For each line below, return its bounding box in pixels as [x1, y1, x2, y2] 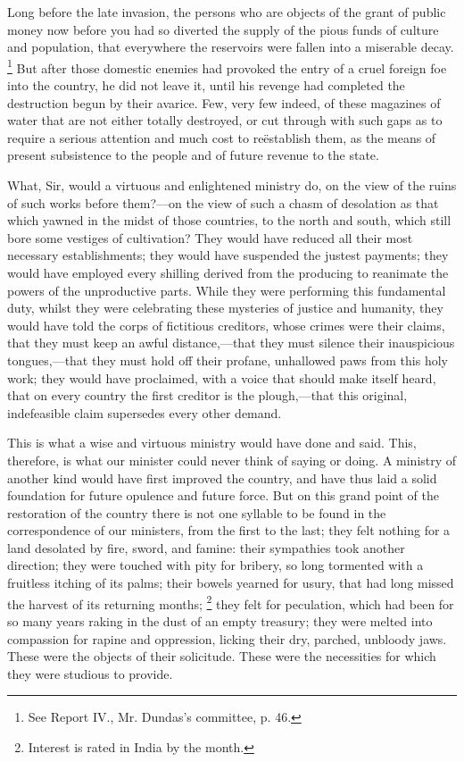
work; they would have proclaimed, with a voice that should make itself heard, [7, 368, 436, 387]
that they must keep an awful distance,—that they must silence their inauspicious [7, 333, 455, 352]
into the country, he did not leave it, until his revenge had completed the [7, 76, 405, 95]
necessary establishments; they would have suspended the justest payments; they [7, 246, 449, 264]
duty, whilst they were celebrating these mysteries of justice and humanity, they [7, 298, 443, 317]
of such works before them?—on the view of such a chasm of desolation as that [7, 193, 439, 212]
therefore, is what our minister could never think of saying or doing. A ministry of [7, 450, 457, 469]
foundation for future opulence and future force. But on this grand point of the [7, 486, 439, 505]
